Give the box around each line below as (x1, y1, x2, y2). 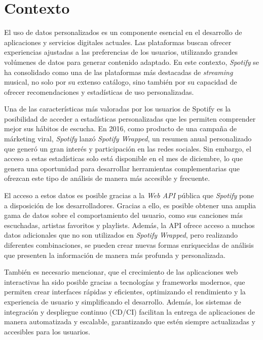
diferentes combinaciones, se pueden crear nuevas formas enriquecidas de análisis (4, 240, 254, 250)
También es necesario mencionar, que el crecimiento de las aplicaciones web (4, 267, 238, 277)
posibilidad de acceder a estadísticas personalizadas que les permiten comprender (4, 113, 256, 124)
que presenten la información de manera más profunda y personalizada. (4, 249, 226, 260)
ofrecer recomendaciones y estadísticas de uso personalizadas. (4, 86, 194, 97)
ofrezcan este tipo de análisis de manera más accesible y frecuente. (4, 173, 210, 183)
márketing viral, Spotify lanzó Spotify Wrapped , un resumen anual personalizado (4, 133, 252, 144)
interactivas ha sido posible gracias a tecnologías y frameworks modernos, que (4, 276, 245, 287)
